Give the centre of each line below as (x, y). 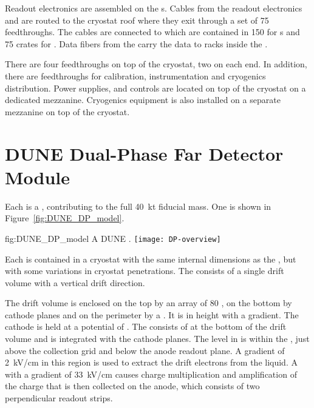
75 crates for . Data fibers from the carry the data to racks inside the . (136, 43)
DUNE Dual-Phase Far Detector (144, 153)
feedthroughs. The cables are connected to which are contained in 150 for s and (152, 32)
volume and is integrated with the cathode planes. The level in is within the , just (157, 339)
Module (38, 177)
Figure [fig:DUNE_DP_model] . (65, 218)
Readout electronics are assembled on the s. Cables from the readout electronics (154, 8)
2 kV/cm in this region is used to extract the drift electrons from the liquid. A (151, 362)
